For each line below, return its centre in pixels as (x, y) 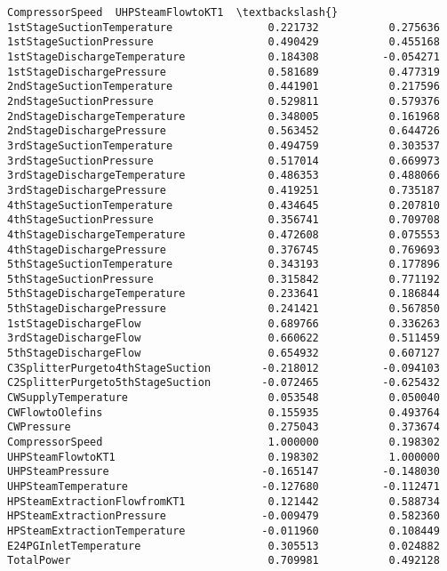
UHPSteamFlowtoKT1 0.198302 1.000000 (223, 457)
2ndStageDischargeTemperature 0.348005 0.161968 (223, 116)
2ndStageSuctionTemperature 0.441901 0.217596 (223, 87)
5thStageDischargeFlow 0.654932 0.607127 (223, 354)
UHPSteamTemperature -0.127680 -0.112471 (223, 487)
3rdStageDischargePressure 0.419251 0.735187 (223, 190)
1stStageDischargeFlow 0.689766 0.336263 (223, 323)
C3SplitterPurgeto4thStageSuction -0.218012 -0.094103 (223, 368)
